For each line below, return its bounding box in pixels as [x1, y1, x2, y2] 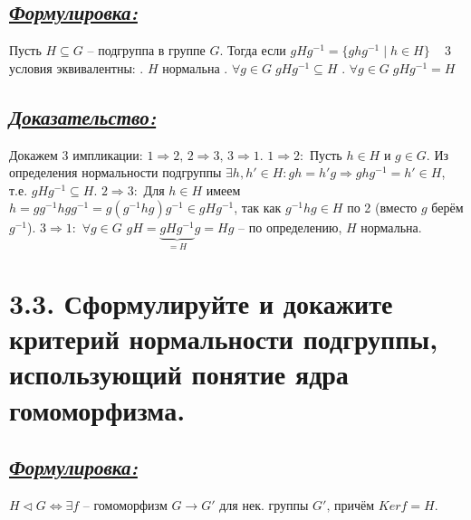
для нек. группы [219, 499, 309, 513]
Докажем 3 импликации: [9, 145, 143, 164]
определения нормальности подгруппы [9, 163, 222, 182]
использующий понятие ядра [9, 355, 349, 392]
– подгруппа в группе [87, 41, 206, 60]
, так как [234, 198, 282, 217]
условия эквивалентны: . [9, 58, 144, 77]
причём [334, 499, 375, 513]
